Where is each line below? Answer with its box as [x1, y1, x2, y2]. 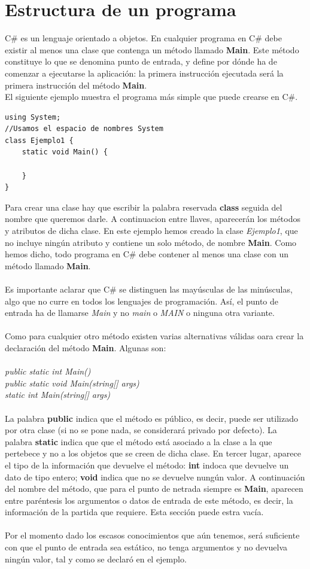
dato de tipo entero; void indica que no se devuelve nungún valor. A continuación [5, 470, 305, 483]
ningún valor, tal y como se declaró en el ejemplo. [5, 552, 187, 565]
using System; [5, 112, 61, 121]
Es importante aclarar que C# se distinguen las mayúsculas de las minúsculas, [5, 283, 293, 295]
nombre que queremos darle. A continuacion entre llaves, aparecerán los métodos [5, 212, 301, 225]
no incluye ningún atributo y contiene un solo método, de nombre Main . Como [5, 236, 297, 248]
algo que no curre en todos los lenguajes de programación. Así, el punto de [5, 294, 279, 307]
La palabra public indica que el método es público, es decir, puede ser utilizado [5, 412, 298, 424]
